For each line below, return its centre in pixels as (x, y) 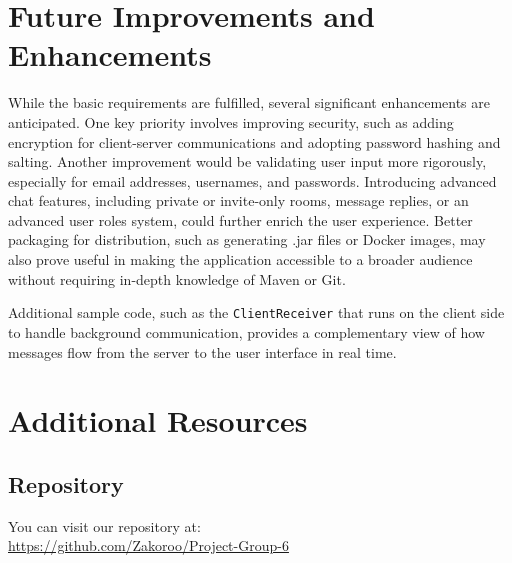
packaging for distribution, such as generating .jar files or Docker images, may (247, 239)
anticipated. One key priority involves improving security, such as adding (231, 121)
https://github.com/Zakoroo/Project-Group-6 (148, 545)
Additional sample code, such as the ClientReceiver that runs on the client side (256, 312)
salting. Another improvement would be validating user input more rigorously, (247, 161)
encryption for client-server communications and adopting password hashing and (254, 141)
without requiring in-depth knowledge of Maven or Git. (177, 278)
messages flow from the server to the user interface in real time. (202, 351)
